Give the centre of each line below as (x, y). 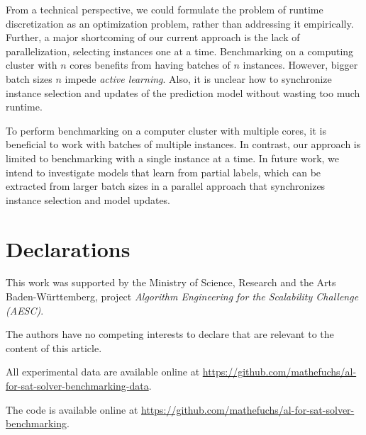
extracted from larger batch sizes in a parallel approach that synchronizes (166, 186)
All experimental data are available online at (103, 372)
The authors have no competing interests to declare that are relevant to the (170, 334)
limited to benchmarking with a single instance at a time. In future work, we (173, 158)
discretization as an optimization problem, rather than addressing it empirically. (180, 23)
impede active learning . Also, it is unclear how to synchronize (198, 78)
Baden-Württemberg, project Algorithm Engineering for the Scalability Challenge (182, 296)
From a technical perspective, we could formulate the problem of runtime (165, 9)
